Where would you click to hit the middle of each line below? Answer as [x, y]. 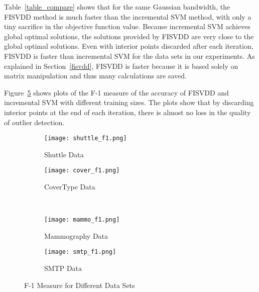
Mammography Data [76, 235]
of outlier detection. [34, 122]
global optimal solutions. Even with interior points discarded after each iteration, [129, 46]
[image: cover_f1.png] [82, 171]
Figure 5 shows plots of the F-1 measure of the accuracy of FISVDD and [116, 92]
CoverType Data [70, 187]
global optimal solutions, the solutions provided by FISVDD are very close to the [129, 36]
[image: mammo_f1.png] [82, 220]
